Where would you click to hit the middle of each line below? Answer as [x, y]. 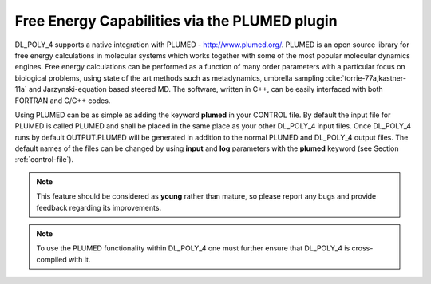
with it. [79, 259]
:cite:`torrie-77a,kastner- [366, 78]
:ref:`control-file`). [44, 160]
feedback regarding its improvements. [99, 207]
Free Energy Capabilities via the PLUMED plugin [176, 21]
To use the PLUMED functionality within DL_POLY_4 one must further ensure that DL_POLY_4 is [193, 248]
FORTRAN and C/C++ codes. [63, 101]
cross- [362, 248]
